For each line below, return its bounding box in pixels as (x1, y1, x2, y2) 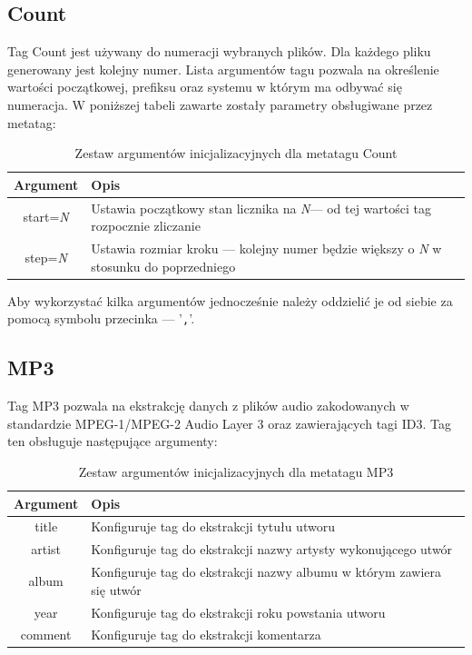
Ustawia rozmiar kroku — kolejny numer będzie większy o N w (91, 239, 442, 258)
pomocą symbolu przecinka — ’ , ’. (7, 309, 195, 328)
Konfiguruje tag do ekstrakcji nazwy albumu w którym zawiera (91, 562, 441, 581)
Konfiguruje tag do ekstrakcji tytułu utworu (91, 517, 335, 536)
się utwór (91, 580, 142, 599)
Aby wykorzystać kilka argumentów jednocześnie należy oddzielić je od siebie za (7, 291, 453, 310)
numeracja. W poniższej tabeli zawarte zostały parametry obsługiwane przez (7, 94, 433, 114)
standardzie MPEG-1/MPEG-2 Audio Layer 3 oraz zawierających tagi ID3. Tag (7, 413, 451, 432)
